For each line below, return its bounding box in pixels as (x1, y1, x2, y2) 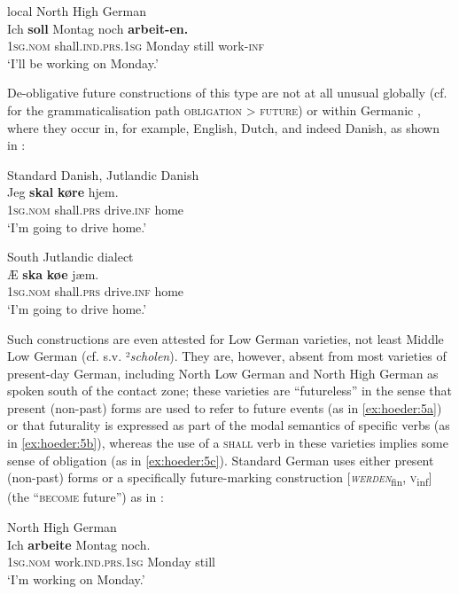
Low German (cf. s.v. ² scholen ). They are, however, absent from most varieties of (7, 347, 447, 365)
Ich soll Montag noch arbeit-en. (7, 19, 189, 37)
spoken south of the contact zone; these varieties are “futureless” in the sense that (7, 381, 452, 400)
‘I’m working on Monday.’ (7, 569, 145, 588)
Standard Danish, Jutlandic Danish (7, 165, 199, 184)
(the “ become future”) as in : (7, 488, 164, 506)
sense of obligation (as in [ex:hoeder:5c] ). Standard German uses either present (7, 450, 434, 469)
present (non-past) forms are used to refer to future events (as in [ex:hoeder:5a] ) (7, 398, 442, 417)
